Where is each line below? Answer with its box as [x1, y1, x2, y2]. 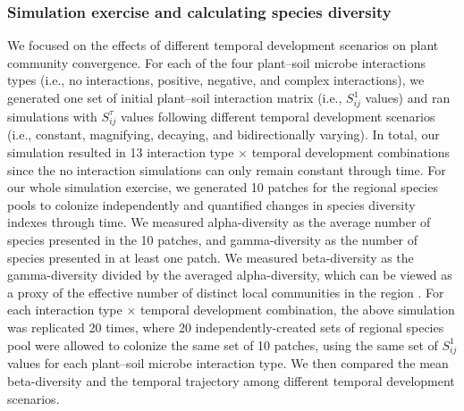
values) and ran [365, 88, 451, 106]
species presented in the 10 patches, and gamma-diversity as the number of [7, 231, 418, 249]
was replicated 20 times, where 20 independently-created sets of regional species [7, 318, 444, 336]
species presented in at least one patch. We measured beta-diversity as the [7, 247, 414, 266]
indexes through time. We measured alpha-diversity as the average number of [7, 213, 431, 231]
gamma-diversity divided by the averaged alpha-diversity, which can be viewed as [7, 265, 452, 284]
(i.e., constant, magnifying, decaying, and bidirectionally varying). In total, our [7, 125, 440, 144]
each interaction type [7, 300, 122, 319]
